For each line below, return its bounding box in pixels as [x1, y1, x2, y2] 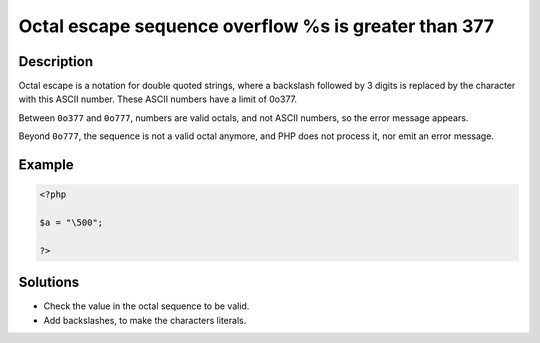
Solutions [18, 274, 80, 291]
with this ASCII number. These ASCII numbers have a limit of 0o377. [18, 93, 298, 105]
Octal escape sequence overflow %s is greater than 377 [18, 15, 495, 37]
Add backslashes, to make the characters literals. [43, 314, 247, 326]
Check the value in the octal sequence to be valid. [43, 300, 250, 312]
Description [18, 53, 94, 70]
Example [18, 156, 74, 174]
